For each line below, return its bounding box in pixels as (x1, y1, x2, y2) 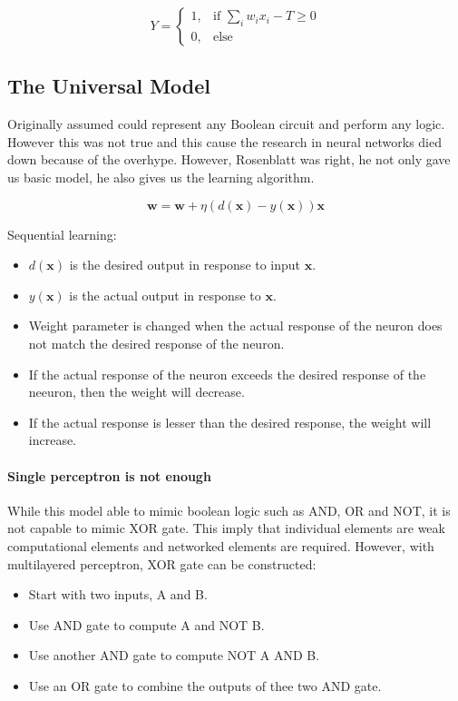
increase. (28, 430, 77, 449)
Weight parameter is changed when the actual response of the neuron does (28, 316, 443, 335)
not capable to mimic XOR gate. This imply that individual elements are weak (7, 518, 445, 538)
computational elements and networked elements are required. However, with (7, 536, 434, 555)
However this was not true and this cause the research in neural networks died (7, 132, 442, 151)
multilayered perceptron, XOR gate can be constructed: (7, 554, 317, 573)
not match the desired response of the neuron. (28, 333, 285, 352)
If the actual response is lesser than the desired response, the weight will (28, 412, 432, 431)
